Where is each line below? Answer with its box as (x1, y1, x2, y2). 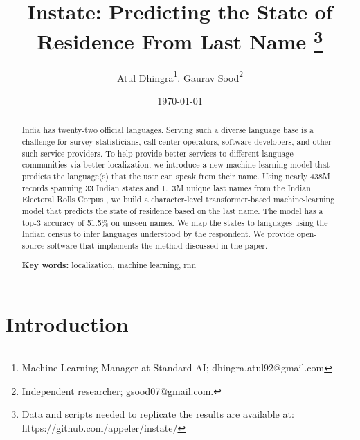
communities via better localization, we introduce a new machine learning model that (21, 159, 330, 170)
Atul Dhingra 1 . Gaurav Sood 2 (116, 68, 244, 85)
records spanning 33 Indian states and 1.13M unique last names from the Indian (21, 182, 311, 193)
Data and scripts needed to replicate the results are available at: (21, 407, 294, 421)
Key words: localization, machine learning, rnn (21, 259, 197, 272)
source (21, 239, 45, 251)
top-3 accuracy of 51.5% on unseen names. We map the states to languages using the (21, 216, 328, 228)
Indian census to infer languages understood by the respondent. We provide (21, 228, 294, 240)
